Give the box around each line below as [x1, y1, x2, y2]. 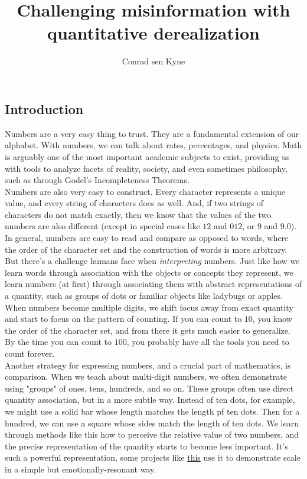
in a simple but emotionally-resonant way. [5, 462, 156, 475]
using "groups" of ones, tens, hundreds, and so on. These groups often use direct [5, 382, 294, 394]
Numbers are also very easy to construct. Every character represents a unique [5, 185, 286, 197]
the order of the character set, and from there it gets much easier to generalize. [5, 324, 290, 336]
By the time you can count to [5, 335, 112, 348]
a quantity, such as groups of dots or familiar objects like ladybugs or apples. [5, 289, 283, 302]
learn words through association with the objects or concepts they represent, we [5, 266, 293, 278]
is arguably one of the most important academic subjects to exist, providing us [5, 150, 290, 162]
